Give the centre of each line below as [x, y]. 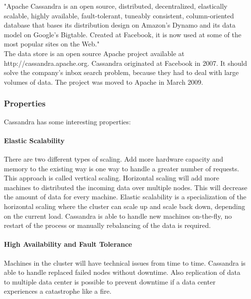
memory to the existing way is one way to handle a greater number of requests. [122, 168]
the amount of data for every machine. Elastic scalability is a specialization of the [125, 197]
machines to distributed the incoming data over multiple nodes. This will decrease [126, 187]
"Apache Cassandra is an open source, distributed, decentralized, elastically [116, 6]
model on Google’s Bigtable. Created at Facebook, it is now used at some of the [123, 34]
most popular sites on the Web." [52, 44]
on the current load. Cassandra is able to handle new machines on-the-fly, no [118, 216]
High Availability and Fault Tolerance [68, 244]
